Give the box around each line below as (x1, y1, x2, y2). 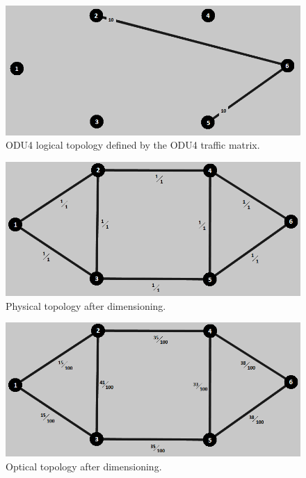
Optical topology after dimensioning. (6, 459, 162, 473)
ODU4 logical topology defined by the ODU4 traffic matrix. (6, 138, 260, 152)
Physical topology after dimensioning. (6, 298, 166, 313)
